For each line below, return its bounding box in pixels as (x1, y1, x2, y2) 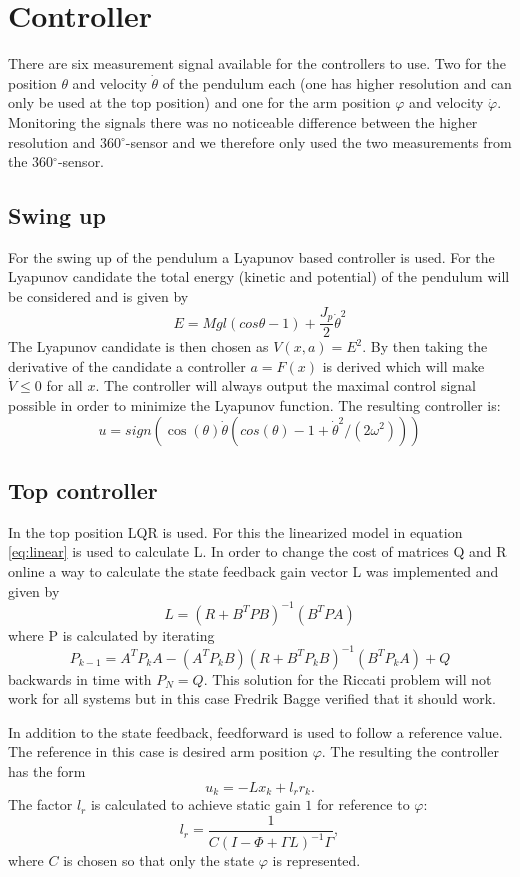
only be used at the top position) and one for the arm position (8, 92, 391, 113)
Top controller (8, 474, 158, 505)
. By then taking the (362, 336, 488, 357)
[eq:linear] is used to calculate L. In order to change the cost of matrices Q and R (8, 541, 507, 562)
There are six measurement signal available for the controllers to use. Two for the (8, 53, 506, 74)
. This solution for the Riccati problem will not (203, 668, 492, 689)
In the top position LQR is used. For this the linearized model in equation (8, 521, 463, 542)
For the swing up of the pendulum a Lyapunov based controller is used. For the (8, 246, 495, 267)
